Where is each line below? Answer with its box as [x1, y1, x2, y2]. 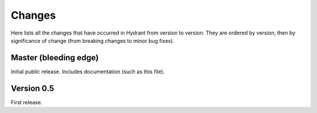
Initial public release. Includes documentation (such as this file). [11, 68, 165, 75]
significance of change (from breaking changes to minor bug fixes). [11, 37, 174, 44]
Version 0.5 [11, 83, 55, 93]
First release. [11, 98, 43, 105]
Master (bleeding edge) [11, 53, 99, 63]
